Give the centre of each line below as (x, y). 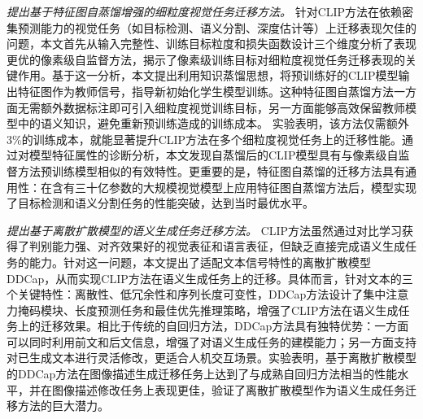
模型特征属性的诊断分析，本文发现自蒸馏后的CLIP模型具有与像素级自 (214, 155)
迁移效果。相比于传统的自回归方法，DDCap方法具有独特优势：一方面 (225, 326)
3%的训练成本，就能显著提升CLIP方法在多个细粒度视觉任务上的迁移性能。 (205, 139)
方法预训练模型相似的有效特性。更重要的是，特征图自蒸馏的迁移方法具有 (211, 170)
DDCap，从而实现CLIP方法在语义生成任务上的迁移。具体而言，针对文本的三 (210, 278)
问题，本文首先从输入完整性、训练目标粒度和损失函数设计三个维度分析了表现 (211, 44)
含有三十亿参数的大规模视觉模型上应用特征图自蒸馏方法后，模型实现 (234, 187)
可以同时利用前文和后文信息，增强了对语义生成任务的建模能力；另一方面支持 (211, 341)
